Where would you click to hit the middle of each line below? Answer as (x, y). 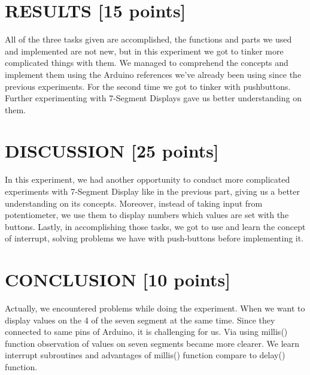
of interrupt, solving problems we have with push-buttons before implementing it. (154, 238)
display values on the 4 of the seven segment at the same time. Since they (140, 320)
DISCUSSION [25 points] (112, 151)
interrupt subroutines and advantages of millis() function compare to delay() (145, 355)
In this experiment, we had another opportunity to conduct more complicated (148, 179)
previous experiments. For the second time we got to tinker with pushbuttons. (148, 86)
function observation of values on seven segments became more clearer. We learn (152, 343)
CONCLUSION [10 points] (118, 279)
